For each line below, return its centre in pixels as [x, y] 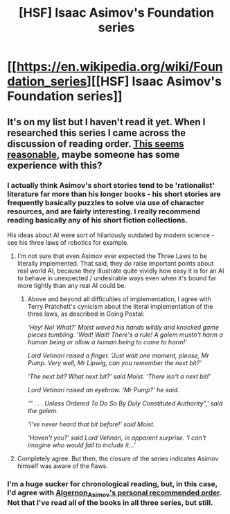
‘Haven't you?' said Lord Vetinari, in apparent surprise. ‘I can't [117, 437]
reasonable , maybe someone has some [94, 154]
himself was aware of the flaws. [63, 466]
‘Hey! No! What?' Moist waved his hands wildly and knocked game [123, 327]
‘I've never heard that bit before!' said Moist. [91, 424]
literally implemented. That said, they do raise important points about [115, 263]
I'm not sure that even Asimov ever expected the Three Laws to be [112, 256]
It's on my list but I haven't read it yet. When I [106, 122]
